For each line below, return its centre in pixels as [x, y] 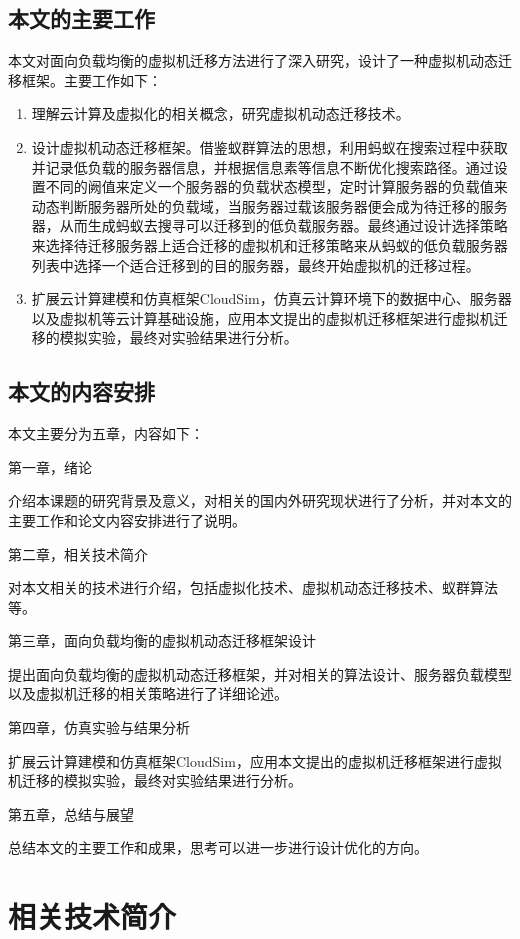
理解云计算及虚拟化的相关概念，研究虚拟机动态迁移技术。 [220, 113]
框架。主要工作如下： [91, 79]
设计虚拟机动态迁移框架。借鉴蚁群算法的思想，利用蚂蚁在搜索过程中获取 [269, 146]
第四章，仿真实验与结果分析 [99, 727]
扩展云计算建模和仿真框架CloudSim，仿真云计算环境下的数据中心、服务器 [271, 298]
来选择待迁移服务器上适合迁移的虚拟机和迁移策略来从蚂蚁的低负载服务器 [269, 244]
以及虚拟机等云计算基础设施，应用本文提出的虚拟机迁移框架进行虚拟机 [262, 317]
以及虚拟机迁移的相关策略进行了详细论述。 [148, 693]
